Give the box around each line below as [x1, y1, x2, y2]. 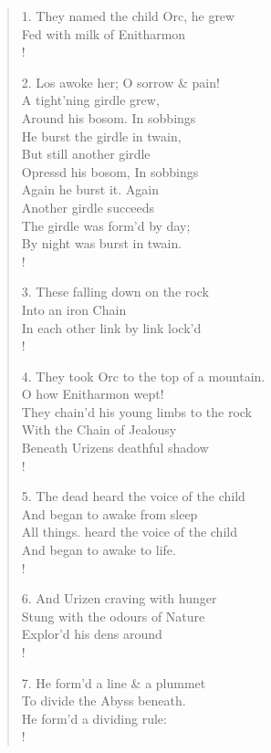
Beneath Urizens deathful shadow [21, 438, 209, 457]
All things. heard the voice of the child [21, 522, 237, 541]
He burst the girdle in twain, [21, 126, 182, 145]
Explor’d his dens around [21, 624, 162, 643]
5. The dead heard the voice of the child [21, 486, 245, 506]
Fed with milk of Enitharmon [21, 24, 186, 43]
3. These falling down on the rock [21, 282, 209, 301]
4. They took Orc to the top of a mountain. [21, 366, 266, 385]
